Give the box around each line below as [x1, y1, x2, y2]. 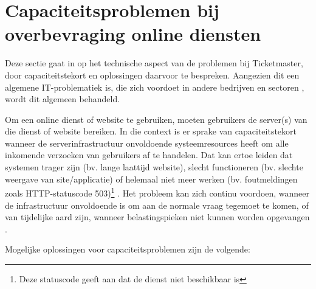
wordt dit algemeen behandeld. [5, 92, 120, 105]
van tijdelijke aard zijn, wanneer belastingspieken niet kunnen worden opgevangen [5, 211, 310, 223]
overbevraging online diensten [5, 21, 261, 46]
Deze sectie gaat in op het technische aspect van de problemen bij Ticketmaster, [5, 57, 303, 69]
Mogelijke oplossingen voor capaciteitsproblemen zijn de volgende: [5, 243, 250, 256]
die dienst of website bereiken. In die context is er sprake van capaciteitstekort [5, 125, 297, 138]
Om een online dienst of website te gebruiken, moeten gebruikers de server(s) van [5, 113, 307, 125]
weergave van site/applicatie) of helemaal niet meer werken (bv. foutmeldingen [5, 172, 298, 185]
